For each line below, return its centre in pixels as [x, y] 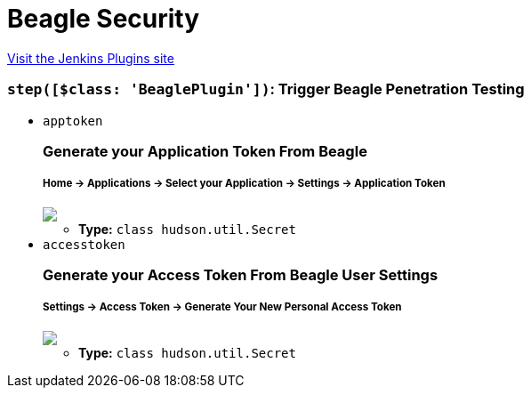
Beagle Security [104, 19]
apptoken [73, 121]
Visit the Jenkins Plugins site [91, 58]
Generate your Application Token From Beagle [205, 151]
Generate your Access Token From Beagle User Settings [241, 275]
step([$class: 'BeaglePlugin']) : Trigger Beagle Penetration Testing [266, 89]
